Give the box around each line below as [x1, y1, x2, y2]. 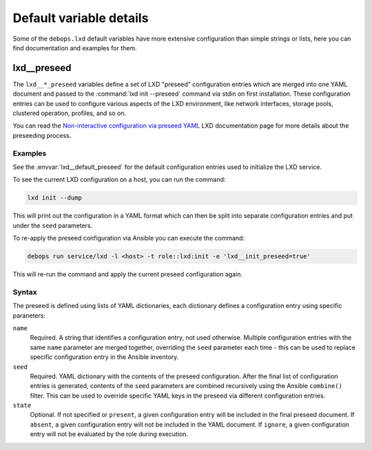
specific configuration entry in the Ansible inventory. [30, 353, 179, 361]
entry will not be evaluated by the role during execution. [30, 430, 189, 438]
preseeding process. [12, 131, 72, 139]
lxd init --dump [27, 194, 83, 202]
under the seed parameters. [12, 221, 93, 229]
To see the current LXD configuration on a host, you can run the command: [12, 176, 226, 184]
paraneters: [12, 311, 46, 320]
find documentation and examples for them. [12, 43, 137, 52]
